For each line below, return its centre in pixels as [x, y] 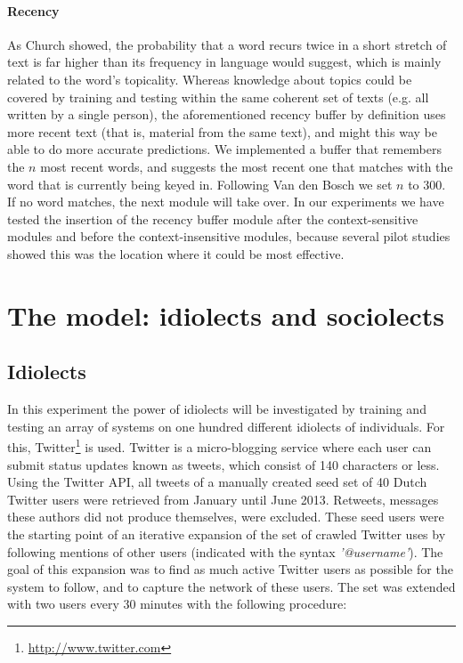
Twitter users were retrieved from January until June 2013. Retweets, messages [223, 499]
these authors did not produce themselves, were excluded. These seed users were [226, 517]
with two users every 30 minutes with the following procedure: [177, 604]
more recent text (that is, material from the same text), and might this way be [222, 131]
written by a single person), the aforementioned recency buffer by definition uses [227, 114]
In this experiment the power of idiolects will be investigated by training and [217, 409]
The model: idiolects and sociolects [226, 315]
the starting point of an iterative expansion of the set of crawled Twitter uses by [227, 534]
